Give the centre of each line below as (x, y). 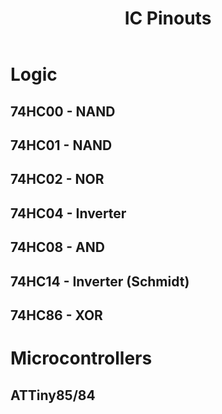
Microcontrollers (81, 358)
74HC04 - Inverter (68, 213)
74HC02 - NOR (57, 179)
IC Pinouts (168, 18)
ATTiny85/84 (53, 395)
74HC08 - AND (57, 247)
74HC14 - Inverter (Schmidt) (100, 281)
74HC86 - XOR (56, 315)
